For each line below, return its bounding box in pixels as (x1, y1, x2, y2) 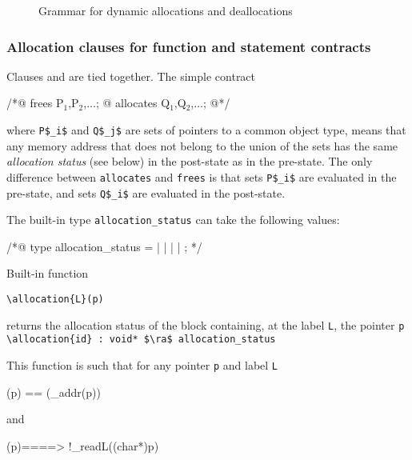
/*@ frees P (6, 94, 64, 111)
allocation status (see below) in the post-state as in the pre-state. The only (6, 153, 373, 170)
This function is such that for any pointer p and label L (6, 356, 278, 373)
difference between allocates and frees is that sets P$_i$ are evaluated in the (6, 168, 397, 185)
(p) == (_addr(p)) (6, 383, 101, 400)
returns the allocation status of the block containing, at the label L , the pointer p (6, 316, 405, 333)
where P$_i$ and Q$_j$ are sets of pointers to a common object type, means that (6, 122, 406, 138)
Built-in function (6, 265, 89, 282)
